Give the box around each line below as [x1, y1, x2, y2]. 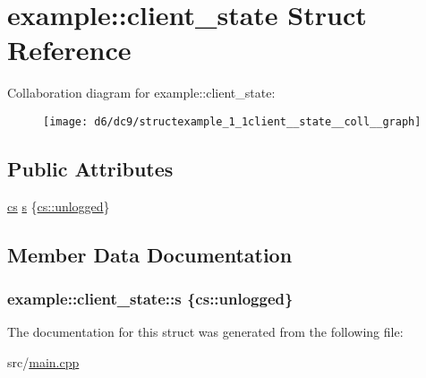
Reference [7, 31, 132, 68]
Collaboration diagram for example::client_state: [7, 83, 276, 102]
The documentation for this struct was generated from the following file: [7, 322, 404, 341]
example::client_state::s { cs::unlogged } [7, 288, 294, 310]
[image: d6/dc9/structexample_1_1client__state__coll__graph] [43, 115, 422, 128]
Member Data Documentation [7, 240, 293, 268]
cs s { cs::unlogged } [7, 196, 110, 215]
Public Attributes [7, 154, 174, 182]
